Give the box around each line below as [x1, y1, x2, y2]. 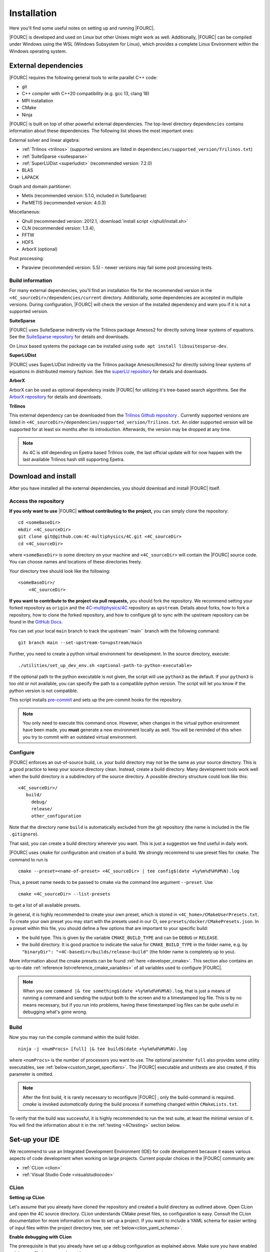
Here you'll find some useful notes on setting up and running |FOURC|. [9, 25, 155, 31]
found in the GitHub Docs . [9, 619, 63, 625]
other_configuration [31, 813, 82, 819]
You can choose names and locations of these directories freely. [9, 559, 142, 565]
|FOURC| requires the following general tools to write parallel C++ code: [9, 74, 157, 80]
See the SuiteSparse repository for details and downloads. [9, 334, 129, 340]
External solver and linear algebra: [9, 137, 80, 143]
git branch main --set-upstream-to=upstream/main [18, 640, 142, 646]
